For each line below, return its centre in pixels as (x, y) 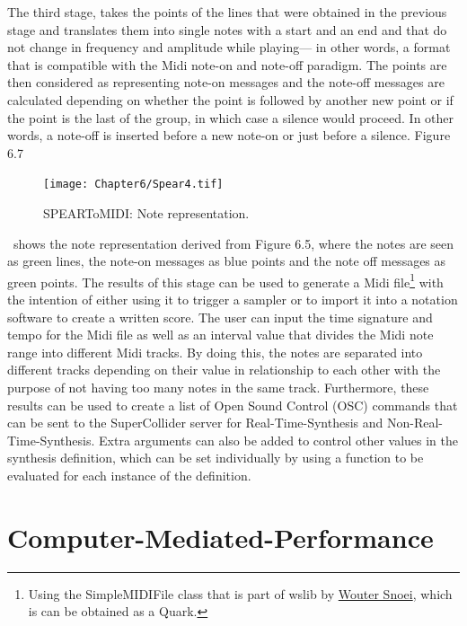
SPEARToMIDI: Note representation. (146, 213)
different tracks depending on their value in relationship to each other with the (224, 370)
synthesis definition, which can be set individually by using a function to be (216, 458)
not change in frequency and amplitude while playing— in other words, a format (229, 47)
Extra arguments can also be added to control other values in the (278, 440)
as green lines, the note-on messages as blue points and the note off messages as (227, 261)
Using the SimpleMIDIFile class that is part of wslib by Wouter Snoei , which (240, 593)
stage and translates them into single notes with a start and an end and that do (227, 29)
